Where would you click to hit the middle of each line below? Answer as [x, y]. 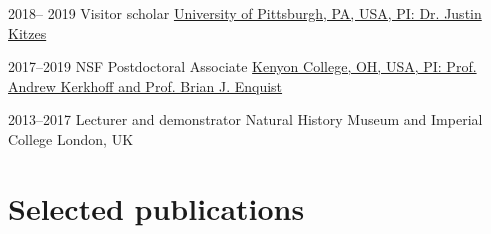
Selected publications [156, 207]
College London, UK [71, 138]
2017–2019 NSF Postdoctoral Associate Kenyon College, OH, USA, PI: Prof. [242, 66]
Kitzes [27, 32]
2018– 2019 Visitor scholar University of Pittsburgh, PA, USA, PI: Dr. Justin [245, 13]
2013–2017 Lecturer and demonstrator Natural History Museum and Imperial [245, 119]
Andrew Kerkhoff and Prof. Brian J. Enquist [145, 85]
